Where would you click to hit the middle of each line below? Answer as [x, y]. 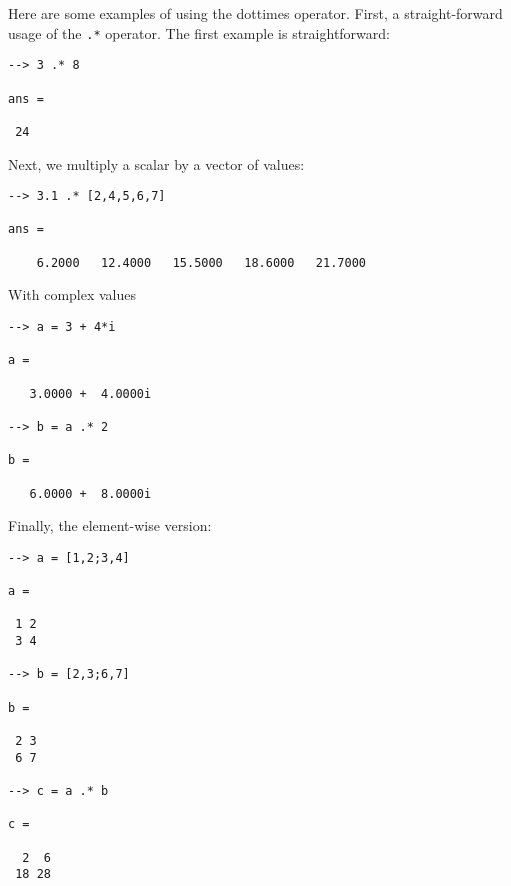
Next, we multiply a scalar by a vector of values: [156, 163]
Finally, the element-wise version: [110, 525]
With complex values [72, 294]
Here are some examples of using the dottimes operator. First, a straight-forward [255, 13]
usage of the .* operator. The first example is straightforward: [199, 32]
